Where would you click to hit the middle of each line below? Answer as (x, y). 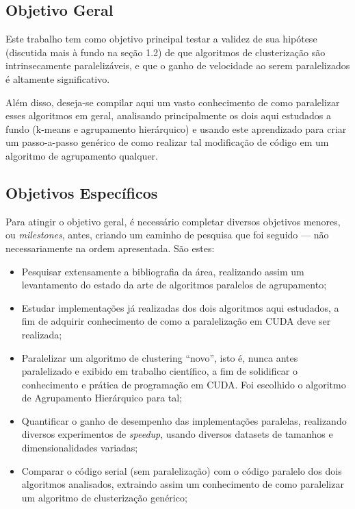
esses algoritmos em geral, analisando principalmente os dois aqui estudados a (168, 115)
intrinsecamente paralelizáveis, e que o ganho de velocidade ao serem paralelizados (178, 65)
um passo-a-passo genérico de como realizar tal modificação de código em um (167, 142)
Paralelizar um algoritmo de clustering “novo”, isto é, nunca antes (160, 357)
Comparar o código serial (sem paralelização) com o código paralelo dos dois (182, 470)
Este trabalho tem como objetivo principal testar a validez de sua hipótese (161, 39)
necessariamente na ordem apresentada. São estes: (110, 248)
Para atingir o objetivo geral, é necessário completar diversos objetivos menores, (173, 221)
